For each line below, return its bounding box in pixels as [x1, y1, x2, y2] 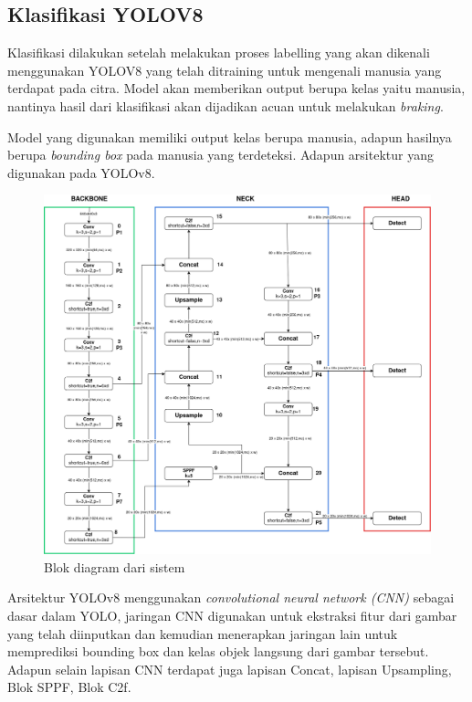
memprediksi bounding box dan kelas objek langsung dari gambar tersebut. [7, 642, 429, 661]
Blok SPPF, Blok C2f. [7, 677, 131, 697]
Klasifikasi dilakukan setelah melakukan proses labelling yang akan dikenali [7, 43, 430, 62]
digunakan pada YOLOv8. [7, 162, 155, 182]
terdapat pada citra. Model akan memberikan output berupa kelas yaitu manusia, [7, 79, 466, 98]
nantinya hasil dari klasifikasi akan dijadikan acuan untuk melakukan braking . [7, 96, 444, 115]
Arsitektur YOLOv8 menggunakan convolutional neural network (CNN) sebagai [7, 588, 455, 607]
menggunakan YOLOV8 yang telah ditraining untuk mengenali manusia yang [7, 60, 442, 79]
